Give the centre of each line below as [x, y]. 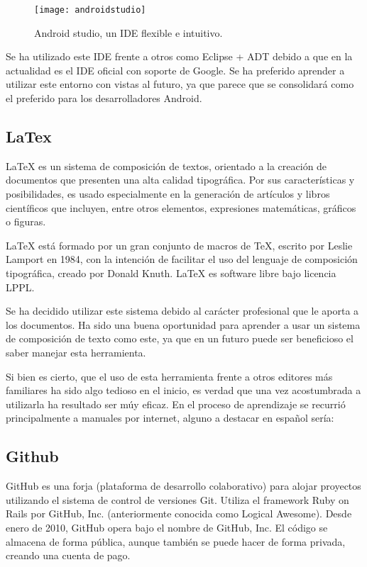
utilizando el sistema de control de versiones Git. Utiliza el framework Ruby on [177, 499]
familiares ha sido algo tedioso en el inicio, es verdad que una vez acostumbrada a [183, 390]
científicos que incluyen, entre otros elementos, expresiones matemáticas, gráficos [181, 207]
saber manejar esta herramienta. [76, 352]
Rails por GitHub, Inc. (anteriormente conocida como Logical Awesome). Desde [179, 513]
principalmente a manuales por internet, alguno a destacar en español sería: [170, 418]
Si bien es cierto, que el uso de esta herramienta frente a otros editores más [169, 376]
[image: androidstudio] [90, 10]
